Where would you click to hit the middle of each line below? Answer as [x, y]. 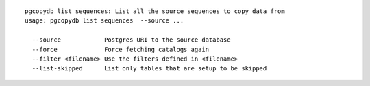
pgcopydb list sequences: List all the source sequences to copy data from [155, 11]
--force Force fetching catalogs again [120, 49]
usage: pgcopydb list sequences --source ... [104, 21]
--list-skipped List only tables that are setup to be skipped [149, 69]
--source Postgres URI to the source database [131, 40]
